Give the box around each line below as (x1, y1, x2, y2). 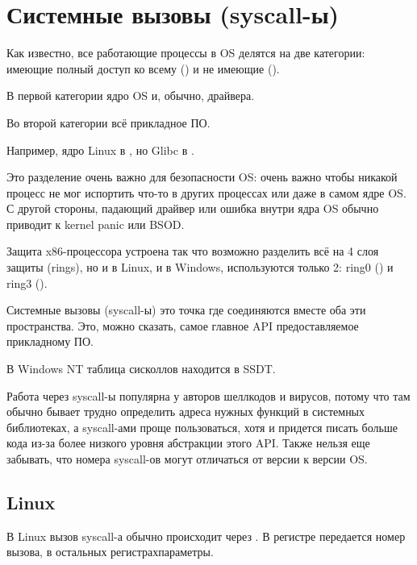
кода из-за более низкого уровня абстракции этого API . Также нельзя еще (6, 434, 370, 451)
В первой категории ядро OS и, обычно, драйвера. (6, 87, 255, 104)
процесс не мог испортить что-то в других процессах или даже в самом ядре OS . (6, 184, 407, 201)
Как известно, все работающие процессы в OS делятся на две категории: (6, 44, 365, 61)
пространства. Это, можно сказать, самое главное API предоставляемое (6, 317, 359, 334)
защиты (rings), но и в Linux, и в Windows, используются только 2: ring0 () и (6, 259, 394, 276)
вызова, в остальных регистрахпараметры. (6, 543, 214, 560)
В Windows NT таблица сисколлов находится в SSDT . (6, 360, 276, 377)
